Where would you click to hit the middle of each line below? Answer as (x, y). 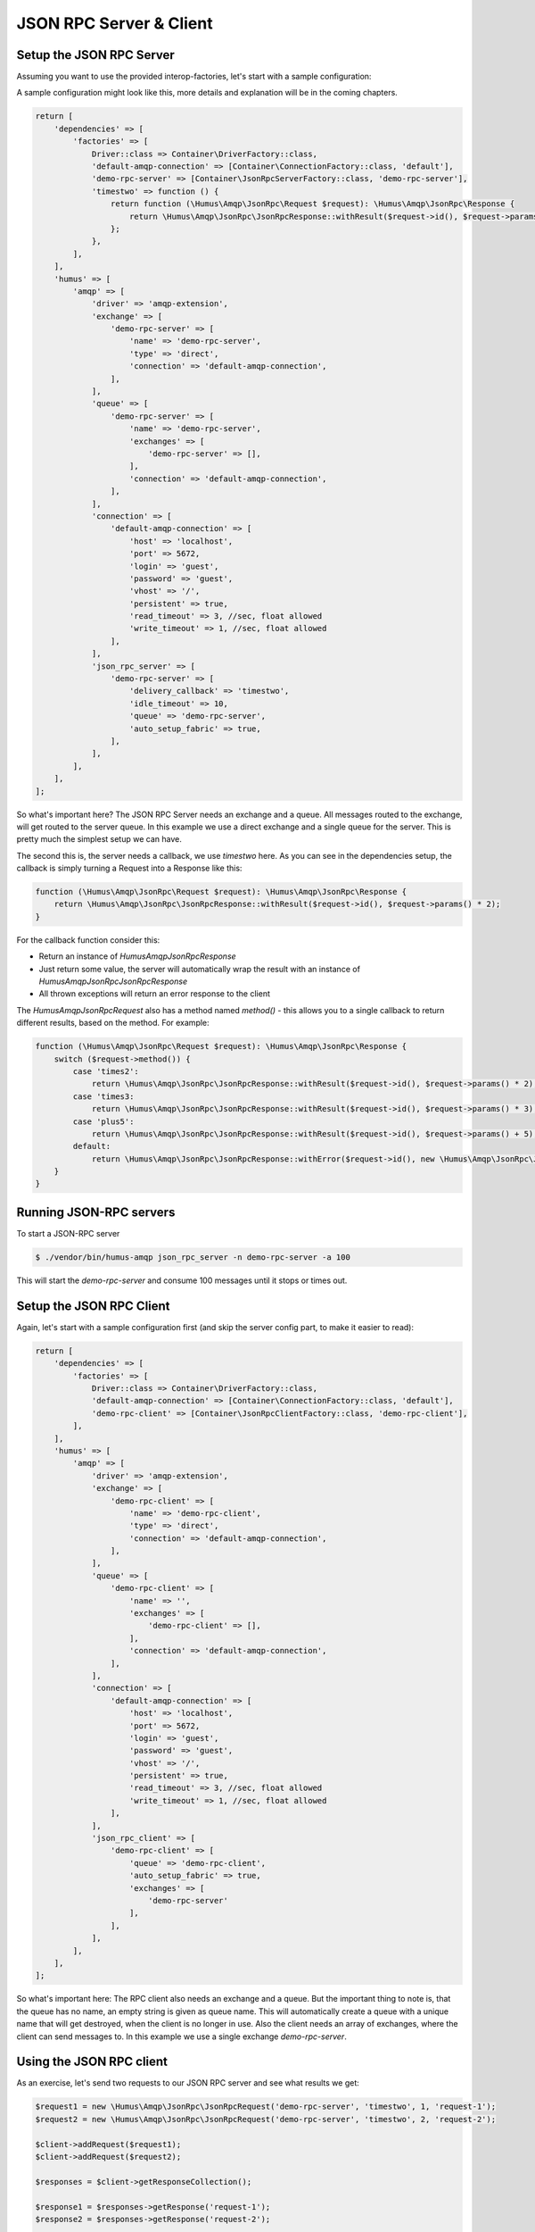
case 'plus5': (103, 1121)
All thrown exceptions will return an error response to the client (155, 994)
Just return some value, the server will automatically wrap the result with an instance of (200, 969)
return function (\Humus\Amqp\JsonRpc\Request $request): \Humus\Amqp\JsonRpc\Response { (313, 204)
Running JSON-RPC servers (96, 1212)
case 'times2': (106, 1071)
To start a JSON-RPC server (68, 1233)
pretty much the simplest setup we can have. (99, 839)
